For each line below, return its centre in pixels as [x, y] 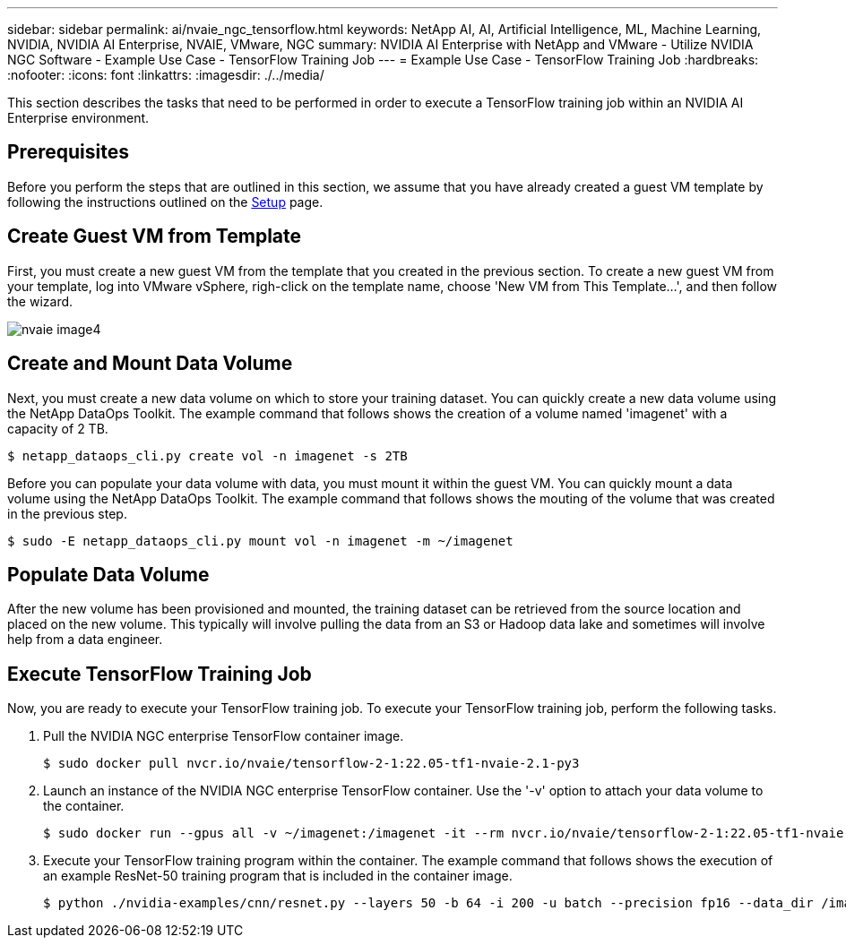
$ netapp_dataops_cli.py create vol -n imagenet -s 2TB [207, 455]
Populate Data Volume [108, 574]
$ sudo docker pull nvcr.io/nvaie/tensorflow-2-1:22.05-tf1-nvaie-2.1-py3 [311, 764]
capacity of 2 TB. [58, 428]
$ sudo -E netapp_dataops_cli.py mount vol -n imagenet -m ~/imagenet [260, 541]
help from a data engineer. [85, 640]
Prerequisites [68, 152]
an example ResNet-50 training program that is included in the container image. [278, 876]
